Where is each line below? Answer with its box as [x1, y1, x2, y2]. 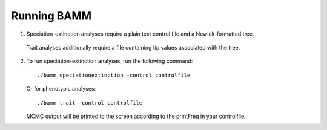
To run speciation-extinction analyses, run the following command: [26, 57, 193, 65]
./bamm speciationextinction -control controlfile [37, 71, 191, 79]
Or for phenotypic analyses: [26, 85, 96, 93]
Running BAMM [11, 9, 92, 22]
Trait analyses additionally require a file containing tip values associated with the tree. [26, 44, 240, 51]
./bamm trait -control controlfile [37, 99, 143, 106]
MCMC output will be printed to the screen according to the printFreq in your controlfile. [26, 112, 246, 120]
